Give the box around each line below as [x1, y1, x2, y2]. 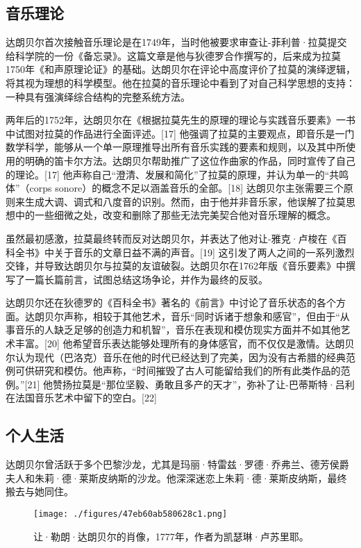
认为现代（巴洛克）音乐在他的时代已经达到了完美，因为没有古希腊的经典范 [15, 349, 355, 364]
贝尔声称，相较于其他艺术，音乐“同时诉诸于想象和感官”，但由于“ [44, 308, 340, 323]
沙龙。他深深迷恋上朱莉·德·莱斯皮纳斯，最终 [137, 470, 347, 485]
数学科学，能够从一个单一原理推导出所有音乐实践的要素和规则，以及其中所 [6, 140, 346, 154]
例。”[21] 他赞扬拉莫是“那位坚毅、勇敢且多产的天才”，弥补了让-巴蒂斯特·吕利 [6, 376, 355, 391]
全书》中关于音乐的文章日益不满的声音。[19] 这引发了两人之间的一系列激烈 [15, 244, 355, 259]
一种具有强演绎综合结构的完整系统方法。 [6, 89, 190, 103]
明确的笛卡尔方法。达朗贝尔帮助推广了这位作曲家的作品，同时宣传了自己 [24, 153, 355, 167]
